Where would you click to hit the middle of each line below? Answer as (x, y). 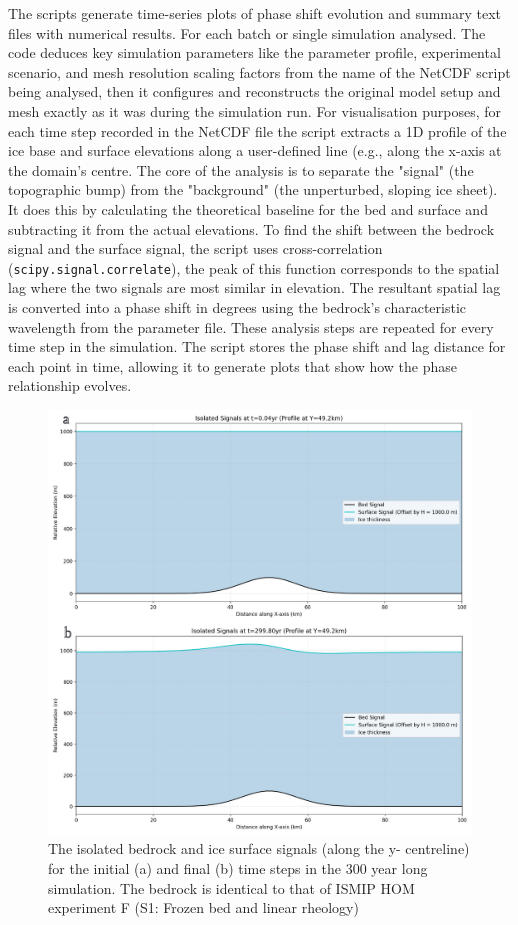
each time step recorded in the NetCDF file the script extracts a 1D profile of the (257, 130)
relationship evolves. (70, 385)
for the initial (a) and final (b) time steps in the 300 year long (238, 867)
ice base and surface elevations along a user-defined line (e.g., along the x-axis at (255, 150)
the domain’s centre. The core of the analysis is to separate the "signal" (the (241, 169)
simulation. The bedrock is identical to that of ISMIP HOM (231, 887)
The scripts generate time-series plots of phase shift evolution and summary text (255, 13)
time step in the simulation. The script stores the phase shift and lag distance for (257, 346)
